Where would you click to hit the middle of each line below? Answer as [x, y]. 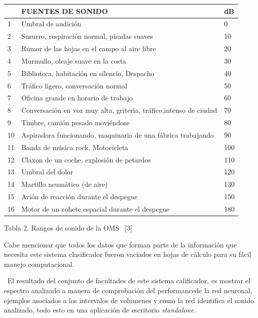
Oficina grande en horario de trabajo [77, 98]
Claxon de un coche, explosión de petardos [86, 159]
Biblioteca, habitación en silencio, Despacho [88, 73]
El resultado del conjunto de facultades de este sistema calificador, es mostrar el [129, 280]
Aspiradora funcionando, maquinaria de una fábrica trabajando [118, 134]
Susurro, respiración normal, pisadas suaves [87, 36]
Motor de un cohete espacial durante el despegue [96, 209]
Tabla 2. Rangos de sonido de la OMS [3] [68, 228]
